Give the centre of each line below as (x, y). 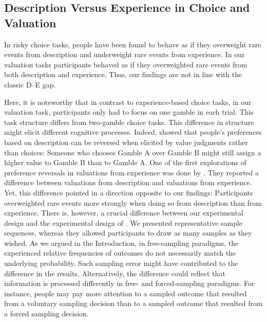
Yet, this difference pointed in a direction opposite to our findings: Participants (129, 192)
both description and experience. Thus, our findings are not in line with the (123, 74)
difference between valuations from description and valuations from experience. (128, 182)
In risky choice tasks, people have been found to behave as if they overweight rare (133, 44)
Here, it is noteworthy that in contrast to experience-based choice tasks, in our (128, 102)
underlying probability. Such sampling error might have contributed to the (121, 263)
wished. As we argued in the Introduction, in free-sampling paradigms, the (121, 243)
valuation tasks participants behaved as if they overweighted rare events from (126, 64)
